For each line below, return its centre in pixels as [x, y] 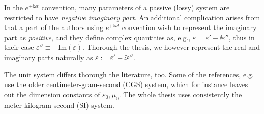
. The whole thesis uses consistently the [180, 94]
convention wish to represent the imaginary [189, 27]
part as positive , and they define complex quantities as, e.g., [97, 37]
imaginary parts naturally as [49, 57]
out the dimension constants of [52, 94]
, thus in [242, 37]
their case [19, 47]
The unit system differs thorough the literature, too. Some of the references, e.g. [129, 74]
